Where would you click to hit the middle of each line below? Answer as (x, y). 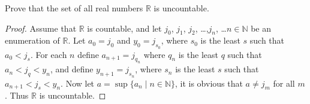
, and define (72, 69)
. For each (49, 54)
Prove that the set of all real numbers (74, 8)
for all (284, 83)
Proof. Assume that (41, 28)
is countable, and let (124, 28)
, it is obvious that (209, 83)
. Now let (78, 83)
